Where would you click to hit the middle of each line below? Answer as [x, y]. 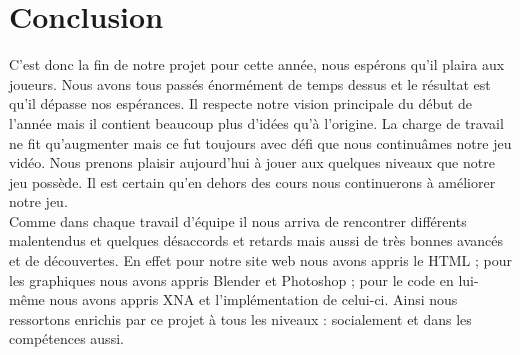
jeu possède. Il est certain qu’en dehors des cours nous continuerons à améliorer [252, 181]
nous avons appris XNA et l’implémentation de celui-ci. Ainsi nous [253, 299]
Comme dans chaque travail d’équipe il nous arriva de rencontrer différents [238, 220]
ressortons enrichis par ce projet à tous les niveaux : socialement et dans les [240, 318]
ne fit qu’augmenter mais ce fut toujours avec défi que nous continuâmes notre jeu [260, 142]
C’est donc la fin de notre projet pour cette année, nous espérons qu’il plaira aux [257, 64]
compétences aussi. [66, 338]
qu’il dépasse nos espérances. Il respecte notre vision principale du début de [241, 103]
